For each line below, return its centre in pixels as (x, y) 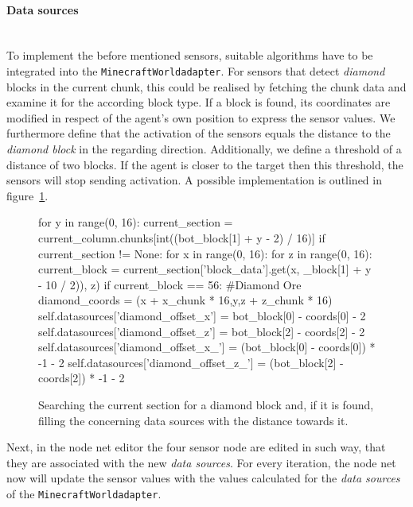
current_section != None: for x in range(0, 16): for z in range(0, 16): (205, 253)
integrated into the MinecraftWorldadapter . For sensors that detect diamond (196, 70)
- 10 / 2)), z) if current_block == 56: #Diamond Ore (170, 284)
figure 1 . (27, 195)
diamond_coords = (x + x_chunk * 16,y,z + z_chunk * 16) (185, 300)
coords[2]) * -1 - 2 (82, 378)
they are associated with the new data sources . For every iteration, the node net (201, 462)
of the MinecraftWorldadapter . (84, 493)
